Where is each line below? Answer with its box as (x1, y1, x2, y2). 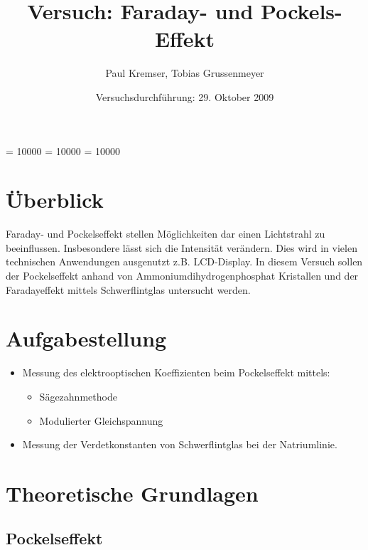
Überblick (6, 185, 104, 214)
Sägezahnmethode (39, 388, 117, 403)
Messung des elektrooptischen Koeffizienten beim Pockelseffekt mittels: (22, 365, 330, 380)
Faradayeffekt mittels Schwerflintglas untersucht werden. (6, 282, 251, 297)
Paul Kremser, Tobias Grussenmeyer (105, 65, 264, 80)
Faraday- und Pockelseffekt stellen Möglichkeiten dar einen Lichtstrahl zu (6, 226, 325, 241)
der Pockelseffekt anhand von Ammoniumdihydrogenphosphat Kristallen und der (6, 268, 359, 282)
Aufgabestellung (6, 324, 167, 353)
